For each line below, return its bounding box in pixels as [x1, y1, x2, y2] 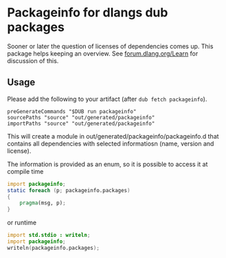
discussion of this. [7, 56, 59, 64]
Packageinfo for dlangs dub [7, 5, 168, 21]
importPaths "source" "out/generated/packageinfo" [7, 120, 155, 127]
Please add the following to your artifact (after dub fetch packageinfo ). [7, 95, 207, 103]
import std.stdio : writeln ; [7, 232, 91, 239]
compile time [7, 167, 44, 176]
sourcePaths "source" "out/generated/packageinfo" [7, 114, 155, 121]
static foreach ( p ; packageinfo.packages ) [7, 187, 131, 193]
